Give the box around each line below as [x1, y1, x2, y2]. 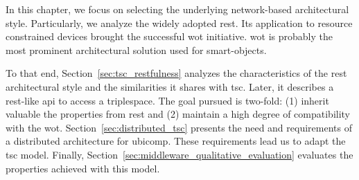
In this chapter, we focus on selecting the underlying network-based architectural [6, 2, 349, 16]
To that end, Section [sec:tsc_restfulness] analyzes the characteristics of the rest [6, 66, 347, 80]
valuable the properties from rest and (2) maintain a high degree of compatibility [6, 107, 351, 121]
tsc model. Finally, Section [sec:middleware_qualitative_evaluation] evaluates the [6, 147, 353, 161]
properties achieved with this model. [6, 161, 160, 175]
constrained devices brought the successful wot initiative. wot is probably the [6, 29, 333, 44]
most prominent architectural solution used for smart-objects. [6, 42, 267, 57]
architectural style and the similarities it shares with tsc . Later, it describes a [6, 79, 334, 93]
